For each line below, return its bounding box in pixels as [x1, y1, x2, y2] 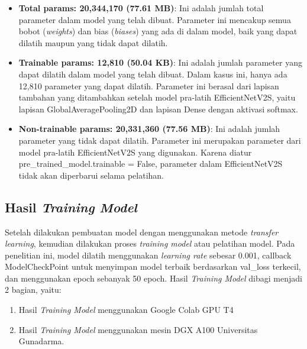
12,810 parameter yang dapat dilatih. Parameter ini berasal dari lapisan [18, 79, 279, 92]
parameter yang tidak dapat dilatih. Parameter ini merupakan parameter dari [18, 134, 301, 146]
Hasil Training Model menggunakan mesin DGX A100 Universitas [18, 323, 258, 335]
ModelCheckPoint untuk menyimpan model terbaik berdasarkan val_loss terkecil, [5, 260, 301, 273]
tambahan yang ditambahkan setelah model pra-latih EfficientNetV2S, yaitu [18, 91, 296, 104]
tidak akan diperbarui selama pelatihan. [18, 169, 164, 181]
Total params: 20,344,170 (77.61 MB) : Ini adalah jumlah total [18, 2, 264, 14]
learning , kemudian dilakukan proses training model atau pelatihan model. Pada [5, 237, 295, 250]
